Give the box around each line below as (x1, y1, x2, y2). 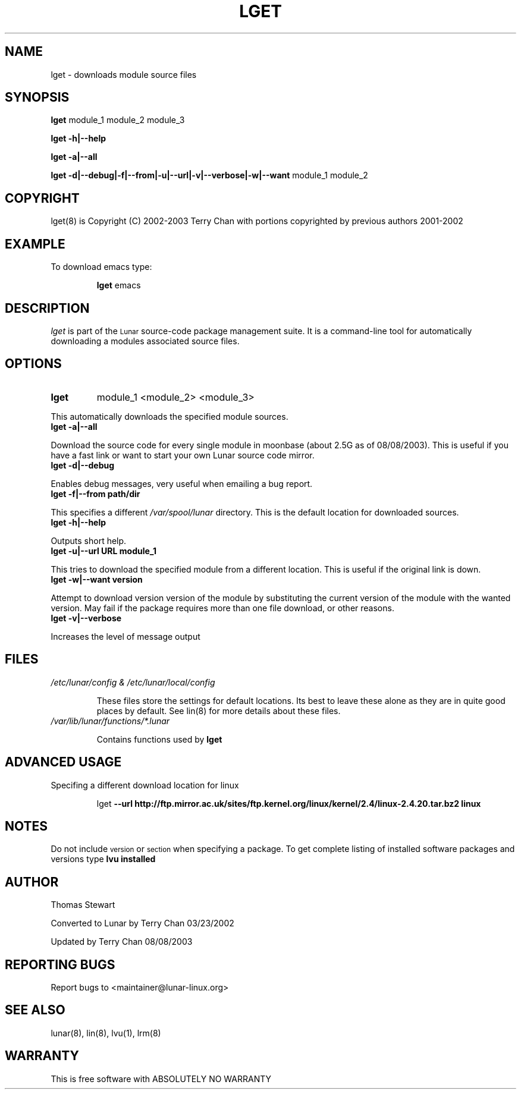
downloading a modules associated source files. (51, 335, 240, 346)
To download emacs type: (51, 262, 152, 272)
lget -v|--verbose (51, 612, 122, 623)
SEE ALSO (5, 1002, 65, 1018)
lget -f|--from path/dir (51, 488, 140, 499)
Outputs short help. (51, 535, 127, 546)
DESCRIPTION (5, 300, 90, 316)
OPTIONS (5, 356, 62, 372)
